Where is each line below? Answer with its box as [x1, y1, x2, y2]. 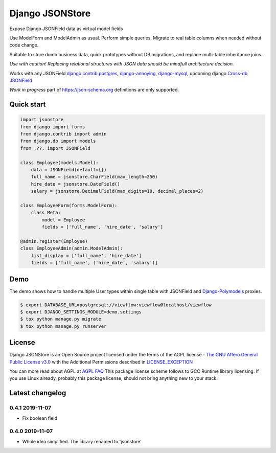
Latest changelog [9, 389, 66, 397]
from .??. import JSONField [20, 145, 90, 151]
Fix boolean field [22, 415, 58, 421]
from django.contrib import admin [20, 131, 107, 137]
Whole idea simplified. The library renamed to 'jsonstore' [22, 438, 142, 444]
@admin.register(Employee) [20, 238, 88, 244]
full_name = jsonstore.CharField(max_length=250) [31, 174, 158, 180]
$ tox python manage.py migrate [20, 316, 102, 322]
